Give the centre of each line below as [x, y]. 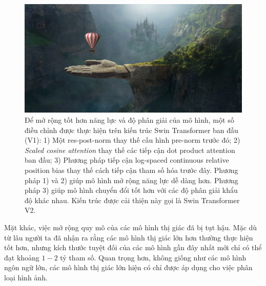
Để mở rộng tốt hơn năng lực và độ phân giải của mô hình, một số [129, 120]
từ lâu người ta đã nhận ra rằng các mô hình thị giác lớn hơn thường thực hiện [129, 237]
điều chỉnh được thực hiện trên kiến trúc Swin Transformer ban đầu [131, 130]
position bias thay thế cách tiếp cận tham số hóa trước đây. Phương [131, 170]
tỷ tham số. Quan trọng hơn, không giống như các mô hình [153, 257]
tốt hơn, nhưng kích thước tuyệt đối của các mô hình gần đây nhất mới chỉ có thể [133, 247]
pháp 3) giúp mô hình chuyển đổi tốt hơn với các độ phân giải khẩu [131, 190]
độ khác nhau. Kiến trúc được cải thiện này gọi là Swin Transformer [132, 200]
